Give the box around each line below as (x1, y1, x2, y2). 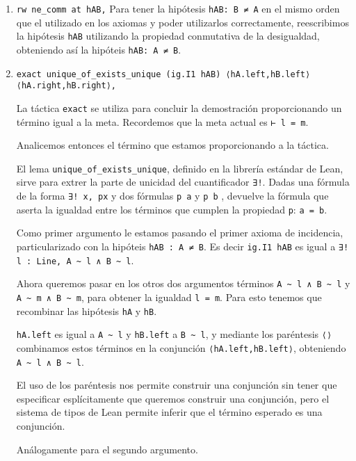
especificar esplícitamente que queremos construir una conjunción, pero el (16, 391, 330, 405)
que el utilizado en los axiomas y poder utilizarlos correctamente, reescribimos (16, 15, 349, 29)
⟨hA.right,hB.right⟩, (16, 81, 116, 91)
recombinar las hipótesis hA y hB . (16, 303, 157, 318)
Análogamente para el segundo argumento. (16, 442, 198, 456)
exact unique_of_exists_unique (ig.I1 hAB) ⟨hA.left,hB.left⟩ (16, 69, 311, 79)
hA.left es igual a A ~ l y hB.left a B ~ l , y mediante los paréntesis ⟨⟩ (16, 327, 332, 341)
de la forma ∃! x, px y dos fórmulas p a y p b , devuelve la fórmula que (16, 188, 329, 203)
